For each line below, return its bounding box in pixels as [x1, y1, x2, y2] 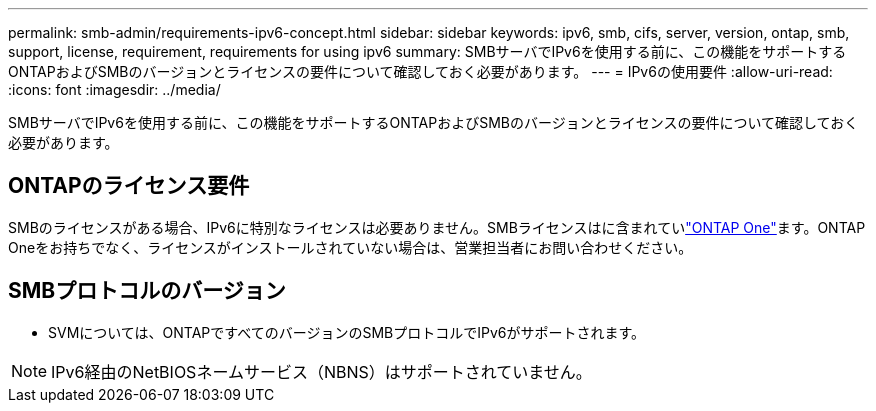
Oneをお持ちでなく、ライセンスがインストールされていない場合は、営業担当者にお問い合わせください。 [8, 238, 693, 256]
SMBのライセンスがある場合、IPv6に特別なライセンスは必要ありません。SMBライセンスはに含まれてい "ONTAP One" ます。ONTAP [8, 218, 866, 236]
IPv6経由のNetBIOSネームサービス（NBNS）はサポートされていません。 [51, 361, 592, 382]
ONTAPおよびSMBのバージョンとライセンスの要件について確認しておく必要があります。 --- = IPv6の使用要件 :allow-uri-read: [8, 63, 833, 80]
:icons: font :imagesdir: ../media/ [8, 81, 221, 98]
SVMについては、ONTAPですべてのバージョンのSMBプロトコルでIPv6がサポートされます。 [48, 323, 646, 341]
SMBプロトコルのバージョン [8, 278, 286, 304]
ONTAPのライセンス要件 [8, 173, 250, 199]
